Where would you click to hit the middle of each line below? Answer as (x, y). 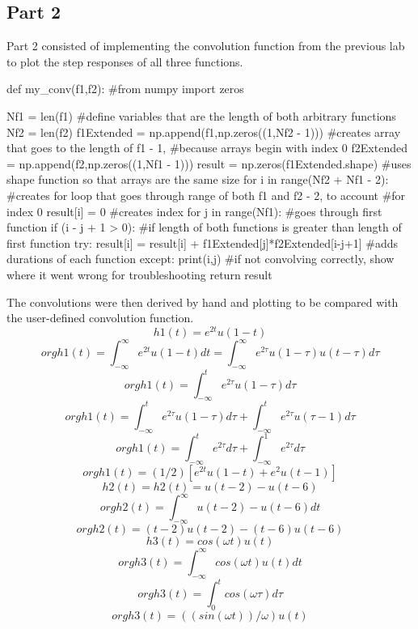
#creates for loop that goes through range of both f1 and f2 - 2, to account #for (206, 195)
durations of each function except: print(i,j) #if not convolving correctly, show (201, 259)
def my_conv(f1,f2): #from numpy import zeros (125, 89)
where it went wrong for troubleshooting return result (139, 274)
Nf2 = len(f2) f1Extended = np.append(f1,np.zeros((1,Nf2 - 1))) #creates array (204, 132)
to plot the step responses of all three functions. (125, 61)
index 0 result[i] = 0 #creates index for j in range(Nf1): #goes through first (194, 211)
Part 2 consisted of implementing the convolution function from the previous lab (206, 46)
